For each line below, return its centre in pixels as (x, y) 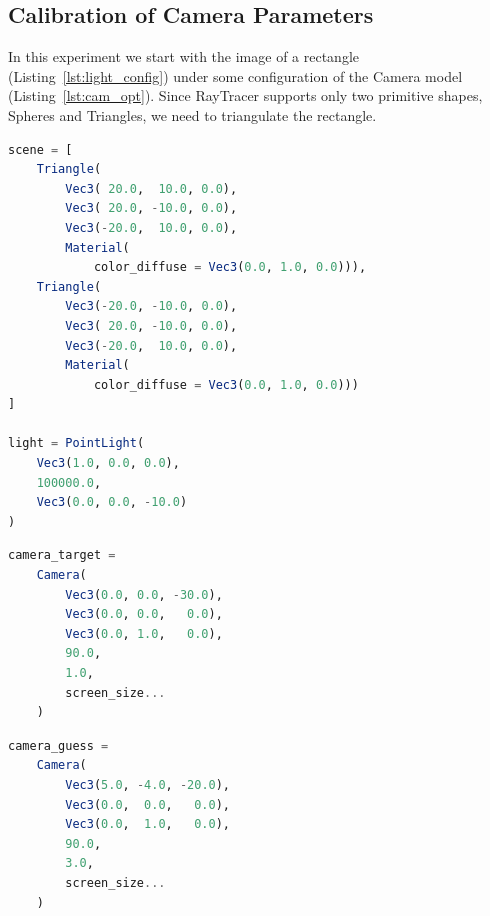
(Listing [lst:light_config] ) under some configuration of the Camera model (235, 75)
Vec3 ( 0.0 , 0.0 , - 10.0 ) (112, 502)
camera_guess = (58, 745)
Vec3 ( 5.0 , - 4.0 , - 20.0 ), (148, 784)
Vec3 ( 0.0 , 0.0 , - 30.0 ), (144, 594)
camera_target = (62, 555)
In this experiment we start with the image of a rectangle (184, 56)
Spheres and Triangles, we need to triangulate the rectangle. (192, 114)
